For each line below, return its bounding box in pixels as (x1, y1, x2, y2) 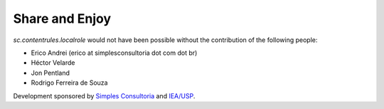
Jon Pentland (31, 68, 70, 77)
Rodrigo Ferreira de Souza (31, 78, 108, 87)
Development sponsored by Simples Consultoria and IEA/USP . (13, 91, 196, 100)
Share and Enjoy (13, 11, 112, 26)
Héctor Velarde (31, 58, 75, 67)
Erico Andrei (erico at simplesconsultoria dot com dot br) (31, 48, 198, 57)
